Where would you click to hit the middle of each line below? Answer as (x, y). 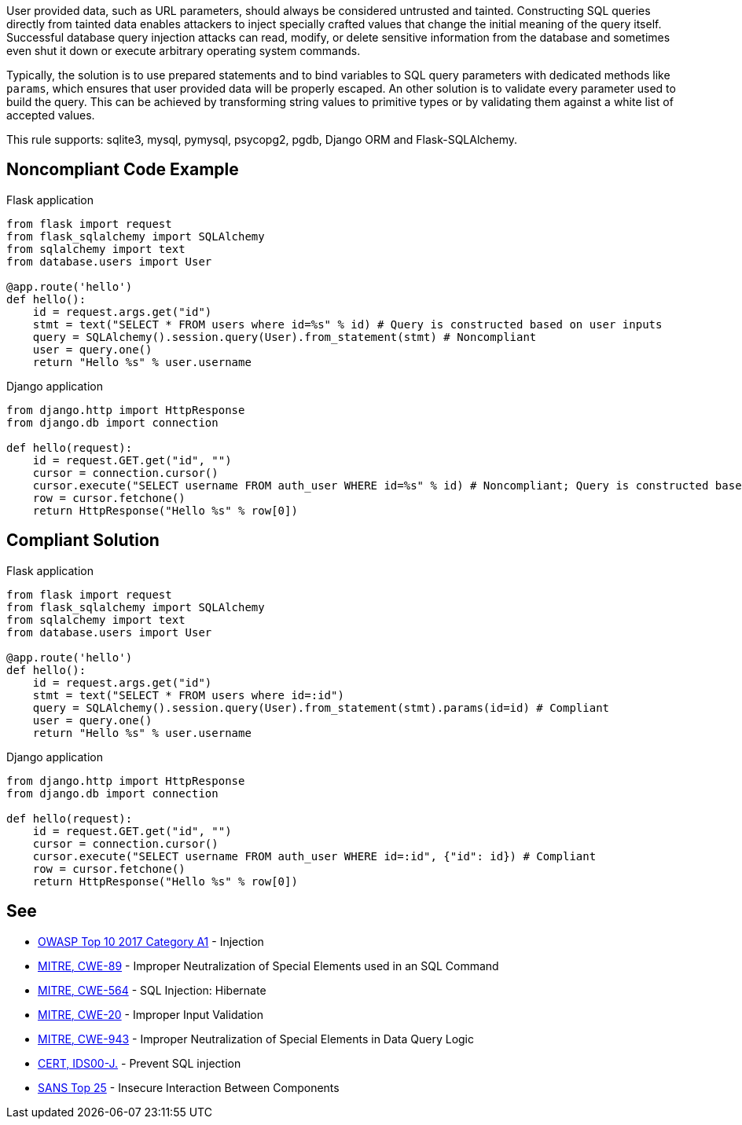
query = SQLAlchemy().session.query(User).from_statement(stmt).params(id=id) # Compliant (321, 707)
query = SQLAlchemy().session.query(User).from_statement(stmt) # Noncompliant (285, 337)
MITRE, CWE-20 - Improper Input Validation (151, 1014)
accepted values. (51, 115)
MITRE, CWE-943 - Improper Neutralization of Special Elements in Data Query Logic (256, 1039)
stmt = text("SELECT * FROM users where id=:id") (188, 695)
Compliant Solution (83, 541)
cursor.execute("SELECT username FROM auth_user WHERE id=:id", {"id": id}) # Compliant (314, 856)
